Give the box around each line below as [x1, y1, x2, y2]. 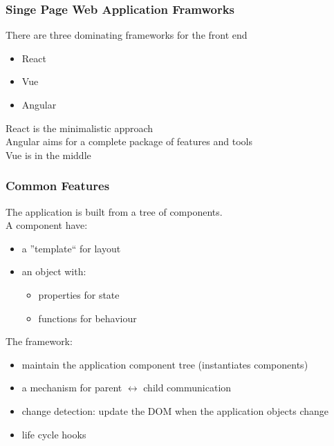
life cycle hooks [21, 427, 86, 441]
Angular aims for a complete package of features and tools [6, 134, 252, 149]
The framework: [6, 334, 73, 349]
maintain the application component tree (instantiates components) [21, 357, 308, 371]
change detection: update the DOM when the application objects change [21, 403, 329, 418]
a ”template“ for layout [21, 241, 121, 255]
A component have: [6, 218, 88, 232]
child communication [143, 380, 232, 395]
